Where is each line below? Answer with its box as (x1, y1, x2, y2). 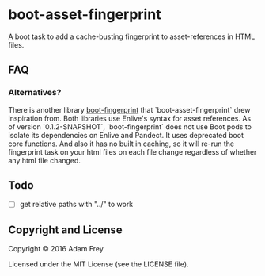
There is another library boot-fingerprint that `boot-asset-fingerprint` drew (8, 105, 251, 114)
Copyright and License (8, 223, 123, 236)
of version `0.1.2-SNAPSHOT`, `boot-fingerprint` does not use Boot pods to (8, 121, 252, 132)
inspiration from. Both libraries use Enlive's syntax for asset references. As (8, 113, 252, 123)
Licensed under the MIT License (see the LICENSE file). (8, 259, 189, 269)
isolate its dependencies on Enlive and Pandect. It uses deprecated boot (8, 130, 244, 140)
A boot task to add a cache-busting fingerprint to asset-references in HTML (8, 32, 256, 41)
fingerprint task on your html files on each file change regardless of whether (8, 147, 257, 156)
